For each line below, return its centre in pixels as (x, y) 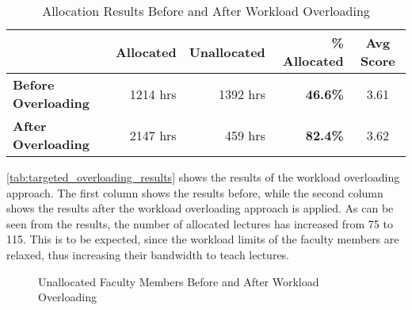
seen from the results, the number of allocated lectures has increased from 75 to (200, 223)
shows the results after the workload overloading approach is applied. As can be (200, 208)
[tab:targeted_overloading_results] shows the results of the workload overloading (203, 177)
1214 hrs (153, 94)
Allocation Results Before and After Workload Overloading (206, 11)
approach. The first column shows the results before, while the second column (195, 192)
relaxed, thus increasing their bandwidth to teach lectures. (148, 254)
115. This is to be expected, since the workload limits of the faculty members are (203, 239)
